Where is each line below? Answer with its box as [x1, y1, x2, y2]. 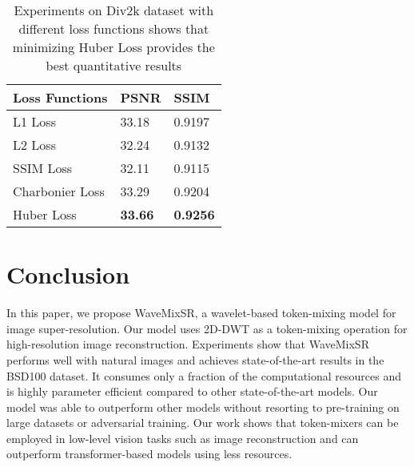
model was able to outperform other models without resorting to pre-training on [6, 398, 400, 415]
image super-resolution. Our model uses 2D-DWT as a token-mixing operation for [6, 320, 408, 336]
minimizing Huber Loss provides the [12, 38, 215, 56]
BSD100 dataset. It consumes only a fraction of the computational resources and [6, 367, 401, 384]
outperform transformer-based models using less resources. [6, 445, 293, 462]
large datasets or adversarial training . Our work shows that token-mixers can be [6, 414, 399, 431]
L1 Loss [13, 112, 56, 131]
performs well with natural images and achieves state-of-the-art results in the [6, 351, 384, 368]
